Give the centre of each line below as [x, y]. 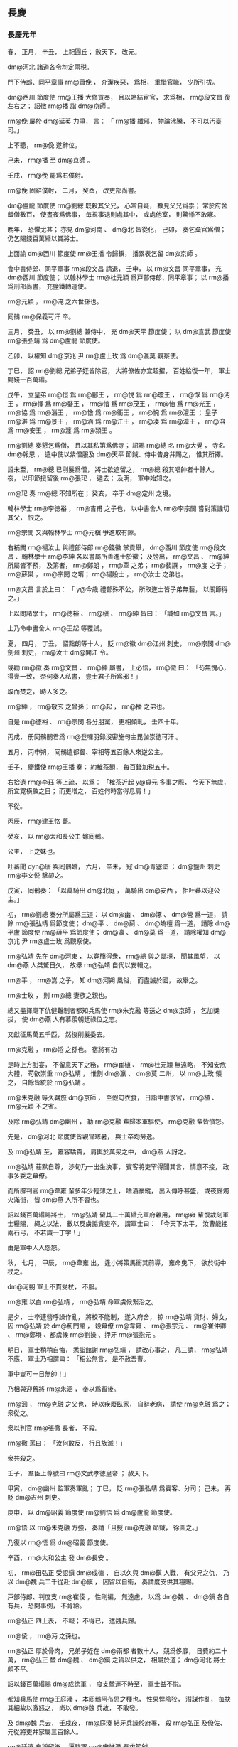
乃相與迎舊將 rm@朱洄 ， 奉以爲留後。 [64, 1389]
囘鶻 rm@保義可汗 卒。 [41, 316]
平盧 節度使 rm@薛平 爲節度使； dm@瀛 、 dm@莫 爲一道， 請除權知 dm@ [117, 932]
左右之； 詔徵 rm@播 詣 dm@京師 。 [61, 106]
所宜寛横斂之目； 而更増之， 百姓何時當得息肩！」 [81, 790]
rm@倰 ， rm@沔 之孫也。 [46, 1635]
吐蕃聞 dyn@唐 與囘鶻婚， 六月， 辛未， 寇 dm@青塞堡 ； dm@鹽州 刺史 [114, 866]
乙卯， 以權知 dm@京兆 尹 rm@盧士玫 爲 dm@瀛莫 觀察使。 [95, 355]
